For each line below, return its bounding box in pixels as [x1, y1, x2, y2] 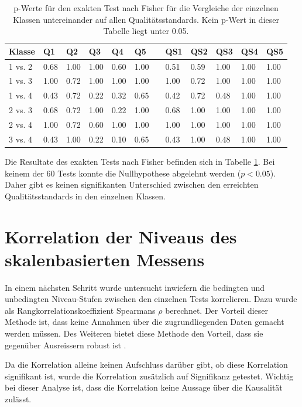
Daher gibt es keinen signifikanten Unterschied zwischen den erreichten [5, 178, 259, 191]
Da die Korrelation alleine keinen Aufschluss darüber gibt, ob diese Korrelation [5, 358, 288, 371]
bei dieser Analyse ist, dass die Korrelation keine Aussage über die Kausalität [5, 381, 283, 394]
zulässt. [5, 392, 32, 405]
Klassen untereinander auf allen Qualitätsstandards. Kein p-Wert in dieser [13, 13, 279, 25]
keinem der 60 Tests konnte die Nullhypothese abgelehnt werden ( [5, 167, 241, 179]
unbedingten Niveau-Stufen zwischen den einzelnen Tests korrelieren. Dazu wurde [5, 293, 297, 305]
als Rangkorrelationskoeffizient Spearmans [5, 304, 156, 316]
